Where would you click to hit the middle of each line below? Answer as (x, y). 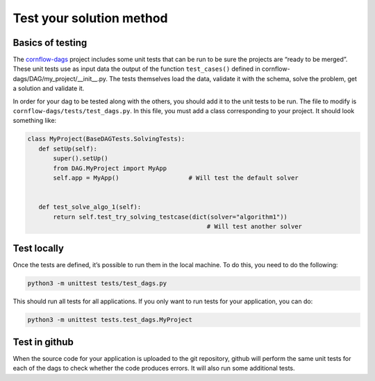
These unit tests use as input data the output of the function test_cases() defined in (136, 69)
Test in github (43, 342)
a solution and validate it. (49, 88)
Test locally (38, 249)
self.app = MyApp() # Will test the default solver (176, 178)
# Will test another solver (254, 226)
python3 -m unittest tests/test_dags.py (97, 283)
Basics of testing (50, 43)
